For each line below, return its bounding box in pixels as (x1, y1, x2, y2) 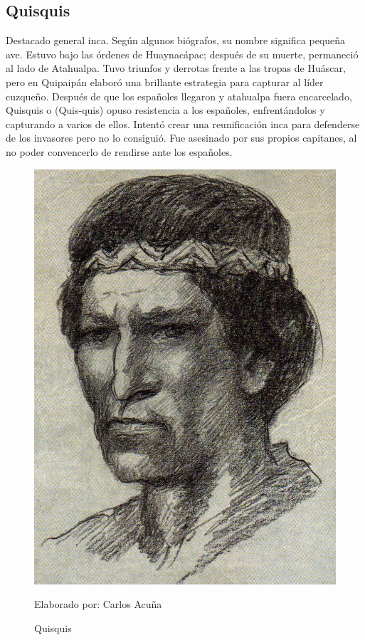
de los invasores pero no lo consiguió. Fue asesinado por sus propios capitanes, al (6, 130, 357, 145)
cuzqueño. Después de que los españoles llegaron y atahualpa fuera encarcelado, (6, 88, 352, 103)
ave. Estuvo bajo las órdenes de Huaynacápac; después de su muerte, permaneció (6, 46, 359, 61)
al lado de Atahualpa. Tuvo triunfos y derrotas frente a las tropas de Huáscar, (6, 61, 346, 75)
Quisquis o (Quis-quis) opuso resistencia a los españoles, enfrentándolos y (6, 103, 325, 117)
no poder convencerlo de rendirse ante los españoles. (6, 144, 233, 159)
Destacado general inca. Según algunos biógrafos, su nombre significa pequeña (6, 33, 346, 48)
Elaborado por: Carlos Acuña (34, 597, 162, 612)
